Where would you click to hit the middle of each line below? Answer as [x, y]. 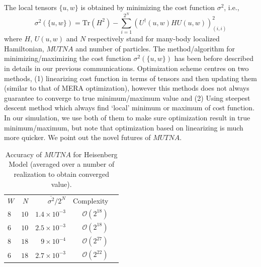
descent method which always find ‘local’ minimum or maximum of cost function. [129, 108]
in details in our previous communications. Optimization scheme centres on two [126, 68]
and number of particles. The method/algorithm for [155, 48]
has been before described [214, 58]
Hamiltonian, [24, 48]
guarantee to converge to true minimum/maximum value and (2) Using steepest [127, 97]
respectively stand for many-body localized [154, 39]
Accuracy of [24, 154]
